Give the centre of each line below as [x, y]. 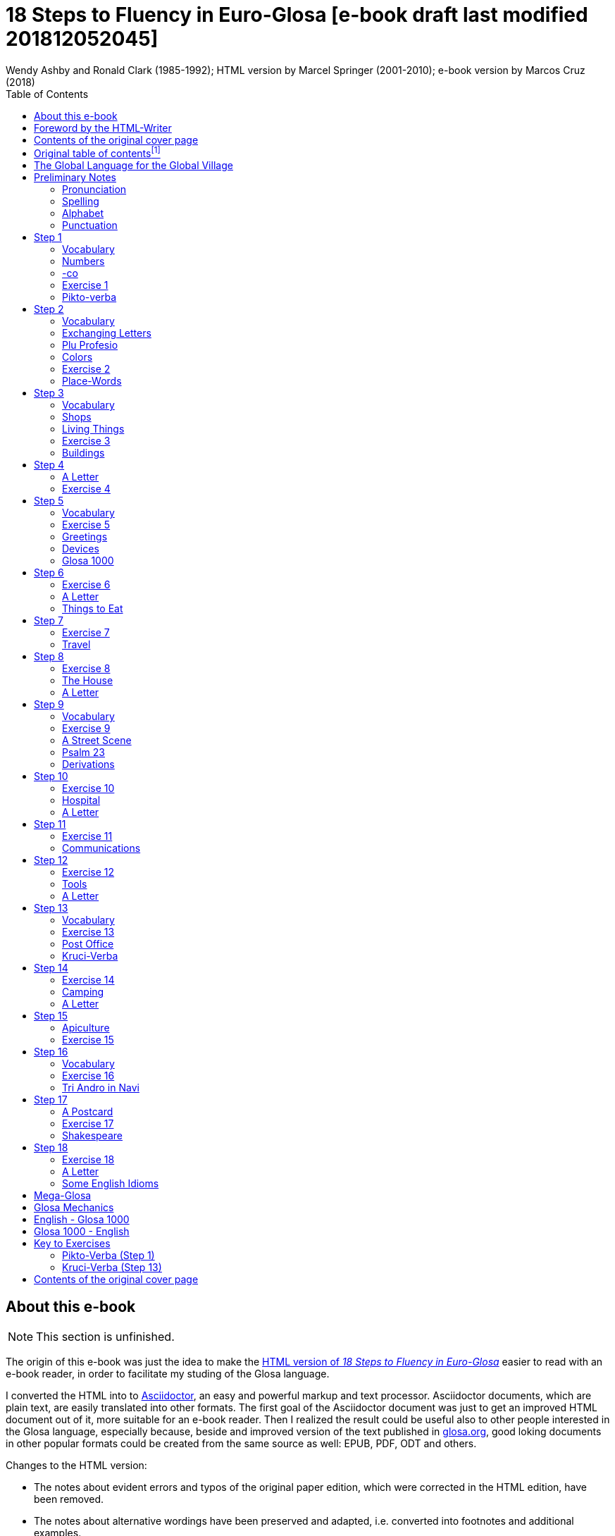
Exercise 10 [88, 788]
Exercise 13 [88, 932]
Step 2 [49, 309]
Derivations [88, 764]
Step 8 [49, 657]
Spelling [81, 202]
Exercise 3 [86, 441]
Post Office [88, 944]
